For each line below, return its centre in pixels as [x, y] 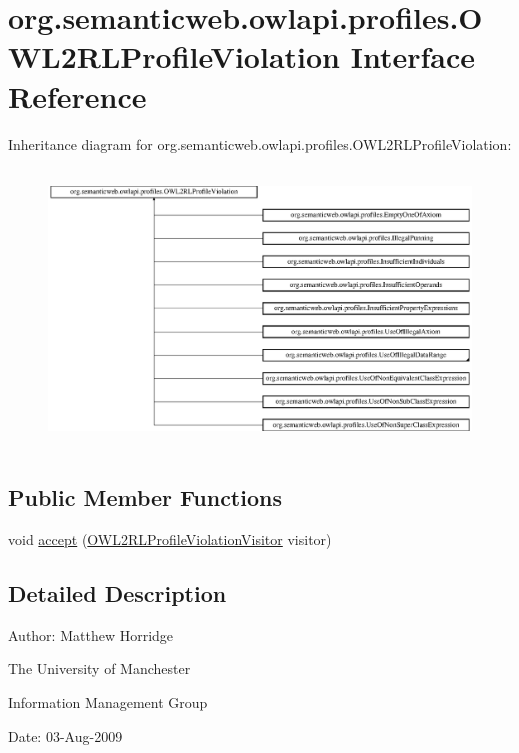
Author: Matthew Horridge [91, 634]
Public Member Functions [145, 497]
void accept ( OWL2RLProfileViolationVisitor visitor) [170, 539]
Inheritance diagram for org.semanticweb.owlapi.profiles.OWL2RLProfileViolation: [260, 143]
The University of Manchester [99, 668]
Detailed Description [117, 593]
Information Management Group [108, 702]
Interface [412, 56]
